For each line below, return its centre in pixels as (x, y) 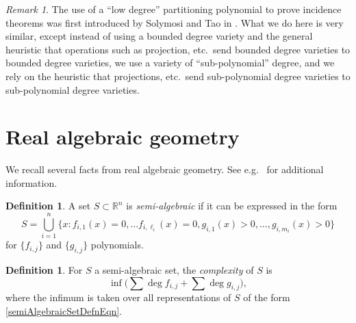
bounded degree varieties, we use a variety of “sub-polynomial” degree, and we (170, 63)
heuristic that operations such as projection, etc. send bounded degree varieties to (178, 49)
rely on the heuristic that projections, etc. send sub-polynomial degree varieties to (178, 76)
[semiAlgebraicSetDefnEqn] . (64, 310)
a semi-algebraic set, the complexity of (174, 269)
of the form (267, 297)
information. (31, 182)
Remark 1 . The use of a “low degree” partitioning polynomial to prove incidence (174, 9)
